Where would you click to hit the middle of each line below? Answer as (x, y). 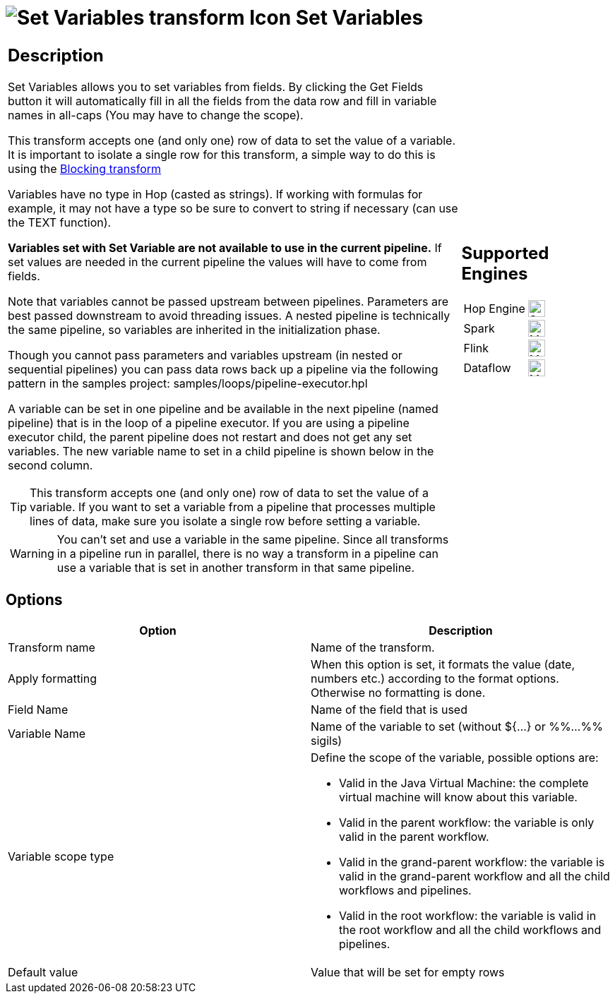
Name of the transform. (373, 647)
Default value (43, 972)
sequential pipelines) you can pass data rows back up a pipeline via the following (223, 369)
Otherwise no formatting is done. (398, 692)
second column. (50, 465)
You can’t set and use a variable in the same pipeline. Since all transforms (253, 539)
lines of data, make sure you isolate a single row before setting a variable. (225, 521)
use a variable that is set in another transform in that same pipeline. (236, 567)
